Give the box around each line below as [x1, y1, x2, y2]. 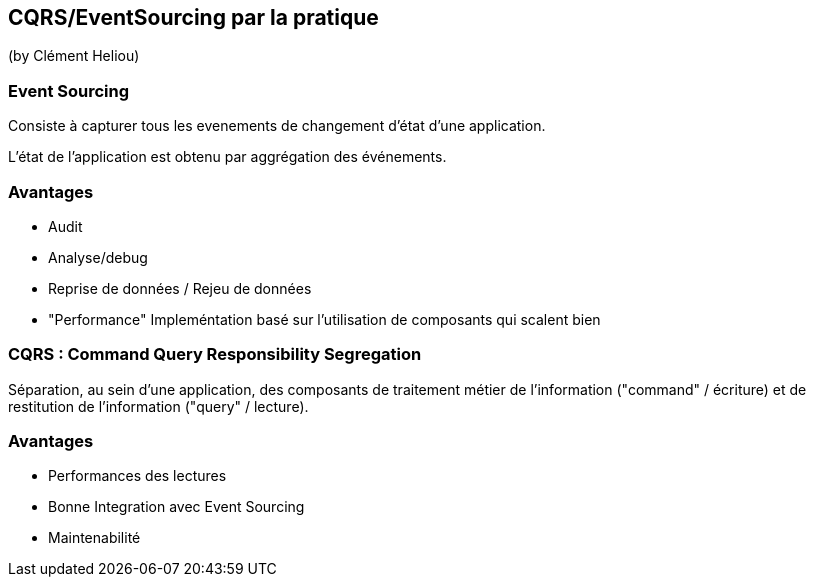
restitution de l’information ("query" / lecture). [8, 397, 309, 415]
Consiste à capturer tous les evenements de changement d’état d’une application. [8, 117, 546, 135]
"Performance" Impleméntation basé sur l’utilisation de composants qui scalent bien [48, 310, 601, 328]
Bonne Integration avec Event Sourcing [48, 498, 305, 516]
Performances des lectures [48, 467, 227, 485]
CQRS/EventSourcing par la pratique [8, 5, 379, 30]
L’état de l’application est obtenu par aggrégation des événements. [8, 148, 447, 166]
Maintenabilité [48, 529, 141, 547]
